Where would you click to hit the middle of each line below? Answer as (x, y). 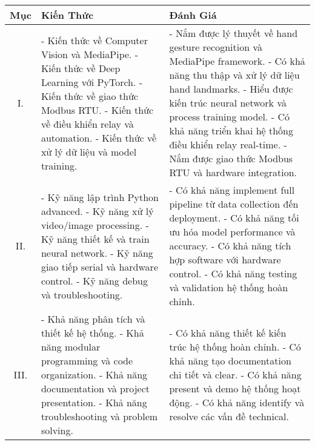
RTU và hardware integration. (233, 172)
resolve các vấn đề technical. (229, 416)
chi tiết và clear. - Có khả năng (235, 374)
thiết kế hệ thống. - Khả (92, 333)
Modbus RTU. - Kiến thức (97, 110)
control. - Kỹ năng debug (94, 280)
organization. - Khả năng (94, 374)
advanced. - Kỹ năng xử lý (97, 211)
